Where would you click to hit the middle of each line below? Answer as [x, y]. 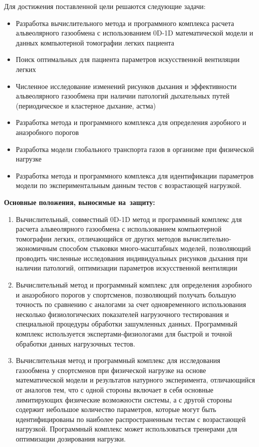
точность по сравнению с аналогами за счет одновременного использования [131, 304]
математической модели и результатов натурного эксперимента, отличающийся [135, 380]
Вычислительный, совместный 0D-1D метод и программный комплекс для [129, 219]
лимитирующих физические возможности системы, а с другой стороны [124, 399]
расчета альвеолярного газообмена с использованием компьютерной [119, 229]
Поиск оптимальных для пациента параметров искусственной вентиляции [128, 59]
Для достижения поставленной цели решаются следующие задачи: [105, 6]
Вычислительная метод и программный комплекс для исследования [118, 360]
